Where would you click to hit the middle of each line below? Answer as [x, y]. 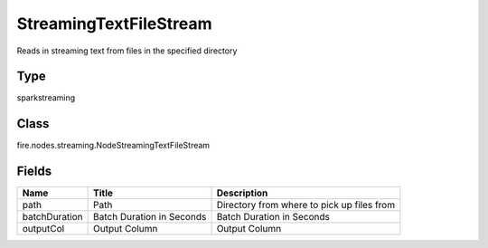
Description [242, 193]
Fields [34, 172]
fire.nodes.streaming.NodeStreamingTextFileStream [113, 146]
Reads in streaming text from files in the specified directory [127, 51]
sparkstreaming [46, 98]
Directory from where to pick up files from [306, 205]
